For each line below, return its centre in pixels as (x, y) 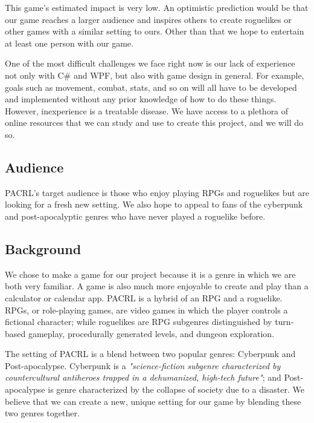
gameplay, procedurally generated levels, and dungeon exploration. (151, 333)
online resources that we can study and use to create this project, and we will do (154, 123)
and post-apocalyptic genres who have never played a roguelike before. (135, 216)
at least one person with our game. (69, 43)
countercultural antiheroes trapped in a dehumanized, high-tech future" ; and (143, 377)
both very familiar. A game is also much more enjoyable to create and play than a (157, 286)
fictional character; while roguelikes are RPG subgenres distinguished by (139, 322)
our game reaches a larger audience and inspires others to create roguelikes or (148, 19)
